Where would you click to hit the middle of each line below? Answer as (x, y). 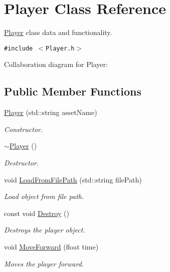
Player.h (60, 48)
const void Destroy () (37, 213)
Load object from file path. (44, 196)
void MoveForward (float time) (51, 246)
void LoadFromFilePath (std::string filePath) (73, 179)
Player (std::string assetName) (51, 112)
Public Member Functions (73, 91)
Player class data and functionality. (58, 32)
